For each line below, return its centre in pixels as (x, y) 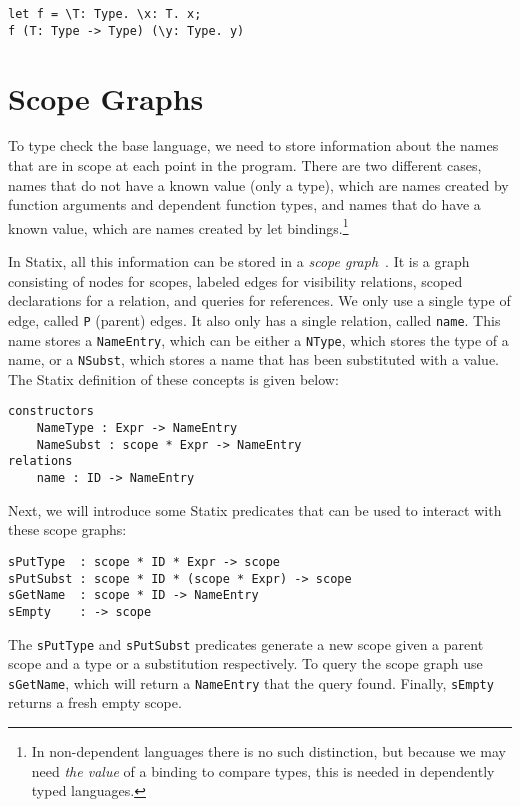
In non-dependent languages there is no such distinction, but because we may (268, 751)
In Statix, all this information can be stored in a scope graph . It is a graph (239, 261)
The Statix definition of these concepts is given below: (173, 378)
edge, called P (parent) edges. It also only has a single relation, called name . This (254, 319)
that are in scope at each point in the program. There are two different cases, (245, 165)
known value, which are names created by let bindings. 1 (178, 226)
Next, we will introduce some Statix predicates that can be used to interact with (255, 509)
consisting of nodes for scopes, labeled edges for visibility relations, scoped (235, 280)
